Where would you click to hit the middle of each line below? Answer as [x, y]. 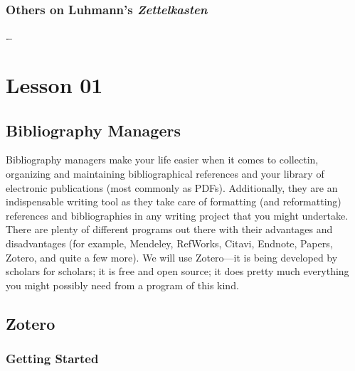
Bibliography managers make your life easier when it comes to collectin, [162, 160]
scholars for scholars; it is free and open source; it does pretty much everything [177, 271]
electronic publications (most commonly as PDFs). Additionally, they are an [172, 187]
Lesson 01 [54, 85]
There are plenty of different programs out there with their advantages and [169, 229]
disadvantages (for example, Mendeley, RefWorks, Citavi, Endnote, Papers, [169, 243]
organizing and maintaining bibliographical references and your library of [165, 173]
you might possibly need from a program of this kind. [122, 285]
